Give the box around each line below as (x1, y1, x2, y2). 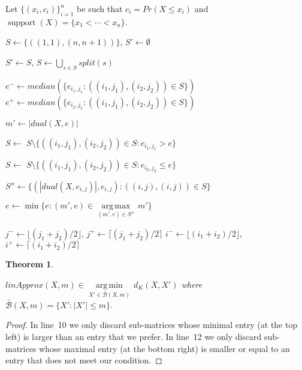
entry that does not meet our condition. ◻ (5, 354, 162, 366)
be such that (77, 2, 123, 14)
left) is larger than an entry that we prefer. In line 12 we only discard (5, 330, 262, 342)
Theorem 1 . (5, 258, 54, 270)
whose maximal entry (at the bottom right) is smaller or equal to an (39, 342, 290, 354)
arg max (101, 201, 131, 210)
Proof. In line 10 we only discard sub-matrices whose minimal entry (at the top (5, 318, 298, 331)
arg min (95, 281, 123, 290)
